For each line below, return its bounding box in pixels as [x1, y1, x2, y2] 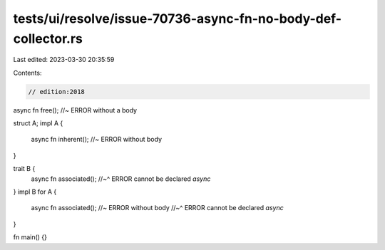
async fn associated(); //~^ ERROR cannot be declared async [31, 175, 211, 183]
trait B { [13, 165, 36, 173]
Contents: [13, 68, 42, 77]
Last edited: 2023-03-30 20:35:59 [13, 56, 115, 64]
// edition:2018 [28, 88, 86, 95]
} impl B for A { [13, 187, 57, 196]
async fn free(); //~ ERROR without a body [13, 105, 138, 114]
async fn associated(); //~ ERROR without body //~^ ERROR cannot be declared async [31, 204, 284, 212]
